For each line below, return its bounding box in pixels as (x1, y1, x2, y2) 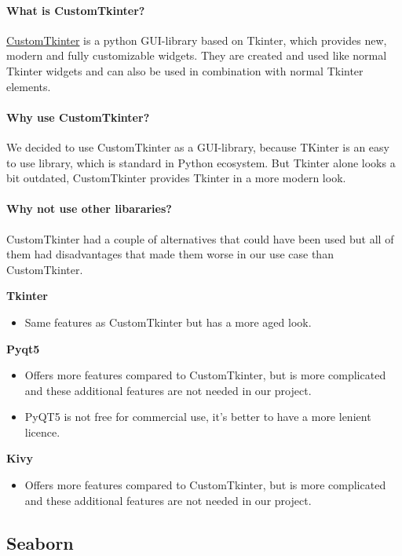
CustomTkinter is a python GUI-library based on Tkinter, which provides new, (6, 31, 387, 48)
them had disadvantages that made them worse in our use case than (6, 246, 334, 262)
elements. (6, 78, 51, 94)
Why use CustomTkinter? (6, 108, 150, 125)
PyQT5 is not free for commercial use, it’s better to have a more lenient (24, 408, 371, 425)
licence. (24, 423, 60, 440)
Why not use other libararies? (6, 200, 172, 217)
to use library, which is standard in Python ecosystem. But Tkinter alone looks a (6, 154, 396, 170)
